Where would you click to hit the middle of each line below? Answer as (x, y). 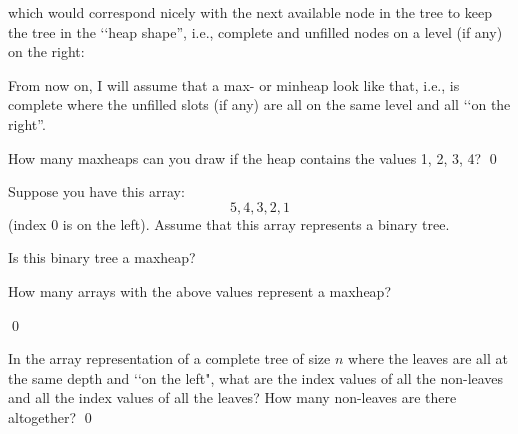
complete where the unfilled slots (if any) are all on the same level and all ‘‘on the (259, 104)
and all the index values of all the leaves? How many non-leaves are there (232, 397)
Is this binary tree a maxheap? (102, 257)
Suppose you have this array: (96, 191)
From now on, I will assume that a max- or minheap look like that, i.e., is (234, 84)
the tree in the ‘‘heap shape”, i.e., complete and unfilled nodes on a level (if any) (255, 31)
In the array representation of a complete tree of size (169, 358)
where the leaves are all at (428, 358)
